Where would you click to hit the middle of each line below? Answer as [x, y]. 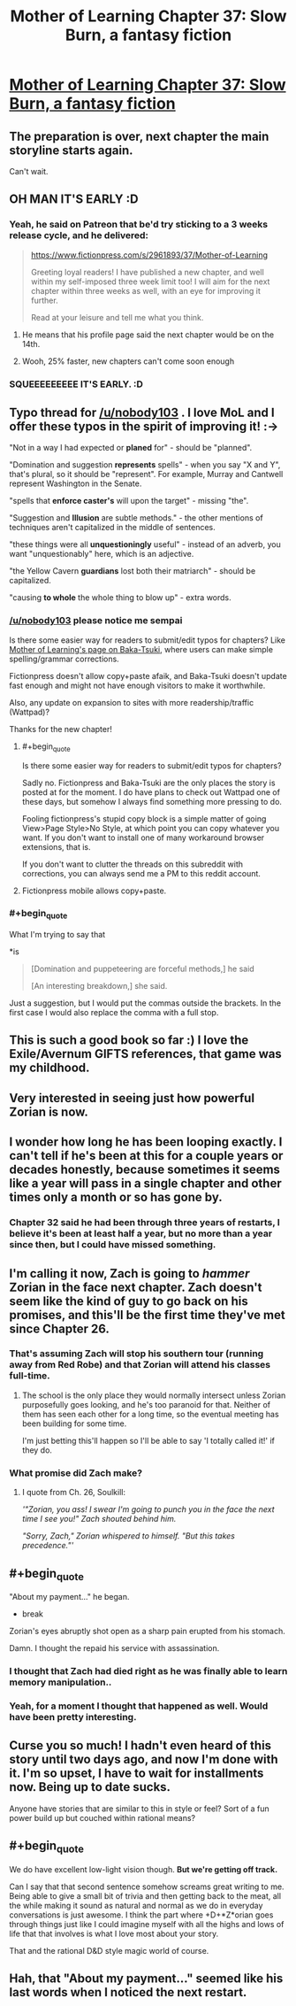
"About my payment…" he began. [69, 1597]
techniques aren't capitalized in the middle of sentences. [113, 528]
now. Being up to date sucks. [90, 1787]
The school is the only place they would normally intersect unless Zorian [154, 1395]
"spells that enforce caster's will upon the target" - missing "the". [129, 501]
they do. [37, 1450]
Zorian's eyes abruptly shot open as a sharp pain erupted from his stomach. [147, 1632]
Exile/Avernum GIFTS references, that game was [146, 1054]
